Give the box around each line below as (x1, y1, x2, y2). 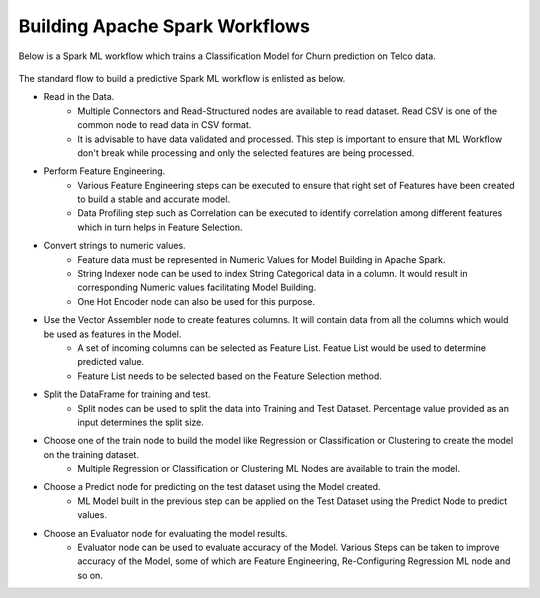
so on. (77, 569, 104, 581)
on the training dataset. (43, 448, 140, 460)
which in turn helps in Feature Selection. (77, 221, 244, 233)
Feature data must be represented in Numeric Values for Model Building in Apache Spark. (77, 253, 446, 265)
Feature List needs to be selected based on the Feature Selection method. (77, 370, 382, 382)
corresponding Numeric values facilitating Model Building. (77, 281, 317, 294)
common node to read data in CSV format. (77, 119, 252, 131)
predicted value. (77, 356, 145, 368)
